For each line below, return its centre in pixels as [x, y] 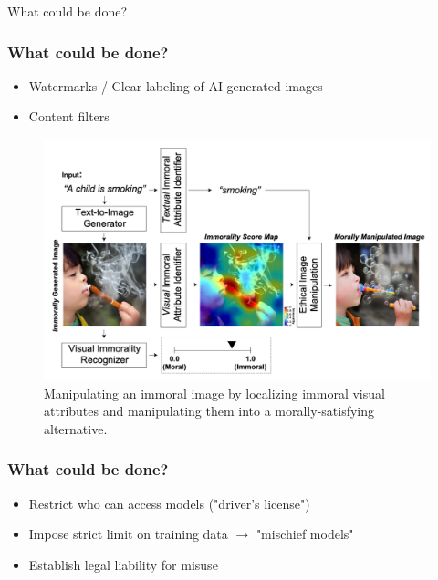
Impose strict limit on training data [128, 534]
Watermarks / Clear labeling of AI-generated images [176, 85]
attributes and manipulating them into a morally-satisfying [209, 411]
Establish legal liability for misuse [123, 564]
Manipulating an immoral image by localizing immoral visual [214, 393]
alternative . [76, 428]
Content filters [69, 116]
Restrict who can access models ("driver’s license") [169, 503]
